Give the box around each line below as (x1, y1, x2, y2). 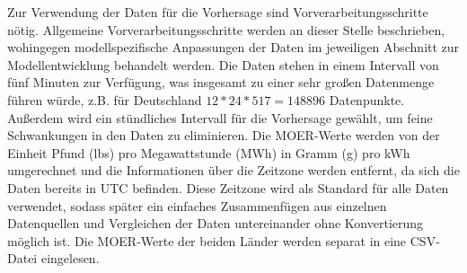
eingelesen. (40, 249, 100, 268)
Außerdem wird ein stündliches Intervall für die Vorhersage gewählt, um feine (7, 108, 433, 127)
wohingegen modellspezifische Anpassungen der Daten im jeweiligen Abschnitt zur (7, 38, 460, 57)
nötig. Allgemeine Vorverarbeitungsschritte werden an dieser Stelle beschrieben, (7, 20, 445, 39)
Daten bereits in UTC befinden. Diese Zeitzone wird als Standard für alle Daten (7, 178, 449, 197)
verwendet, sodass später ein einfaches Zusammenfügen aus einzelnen (7, 196, 387, 215)
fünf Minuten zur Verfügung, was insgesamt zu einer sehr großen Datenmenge (7, 73, 435, 92)
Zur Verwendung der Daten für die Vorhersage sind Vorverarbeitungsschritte (7, 3, 428, 21)
